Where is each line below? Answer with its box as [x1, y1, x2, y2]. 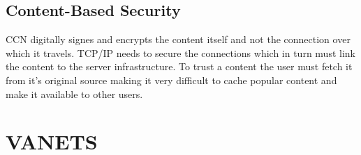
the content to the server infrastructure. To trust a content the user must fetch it [6, 59, 353, 74]
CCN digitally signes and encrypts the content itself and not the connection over [6, 32, 351, 47]
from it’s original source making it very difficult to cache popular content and [6, 72, 337, 87]
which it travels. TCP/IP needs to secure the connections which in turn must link [6, 45, 355, 60]
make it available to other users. [6, 86, 143, 101]
